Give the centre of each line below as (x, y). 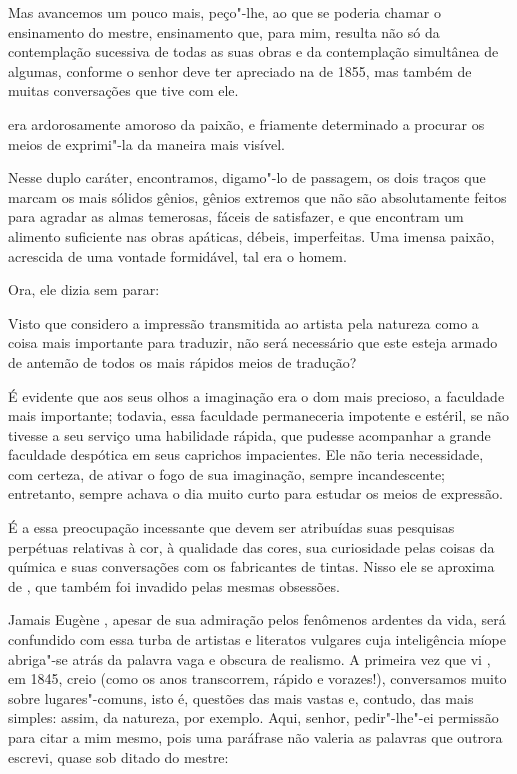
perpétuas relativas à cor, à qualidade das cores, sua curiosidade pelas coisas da (251, 546)
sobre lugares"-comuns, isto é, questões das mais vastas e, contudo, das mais (241, 697)
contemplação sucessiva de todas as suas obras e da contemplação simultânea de (253, 51)
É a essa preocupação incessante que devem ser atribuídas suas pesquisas (231, 527)
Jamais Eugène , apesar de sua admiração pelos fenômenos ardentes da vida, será (257, 619)
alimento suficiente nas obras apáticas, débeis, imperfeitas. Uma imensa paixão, (251, 235)
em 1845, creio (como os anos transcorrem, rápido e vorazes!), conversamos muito (257, 678)
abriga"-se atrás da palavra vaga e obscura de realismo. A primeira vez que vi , (249, 658)
